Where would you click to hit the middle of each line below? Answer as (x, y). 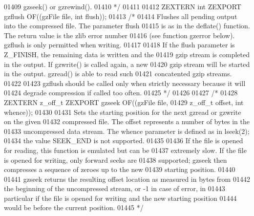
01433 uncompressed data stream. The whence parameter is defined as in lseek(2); (127, 131)
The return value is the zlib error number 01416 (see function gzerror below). (119, 35)
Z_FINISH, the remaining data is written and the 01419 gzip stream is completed (127, 54)
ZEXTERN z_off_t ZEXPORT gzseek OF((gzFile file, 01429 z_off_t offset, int (124, 102)
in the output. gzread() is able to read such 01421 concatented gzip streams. (118, 74)
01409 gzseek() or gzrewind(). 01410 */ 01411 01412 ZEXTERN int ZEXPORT (123, 6)
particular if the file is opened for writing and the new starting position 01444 (120, 198)
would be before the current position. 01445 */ (74, 207)
